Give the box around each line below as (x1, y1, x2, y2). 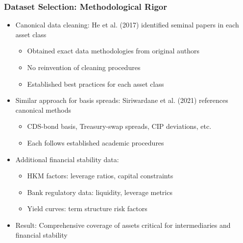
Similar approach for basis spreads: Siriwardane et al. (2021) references (15, 95, 228, 105)
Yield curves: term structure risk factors (27, 203, 147, 214)
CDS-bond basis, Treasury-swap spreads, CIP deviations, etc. (27, 121, 212, 131)
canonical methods (15, 104, 72, 115)
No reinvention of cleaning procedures (27, 62, 141, 72)
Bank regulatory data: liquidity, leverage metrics (27, 187, 172, 197)
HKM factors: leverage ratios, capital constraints (27, 170, 173, 181)
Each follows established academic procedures (27, 137, 164, 147)
